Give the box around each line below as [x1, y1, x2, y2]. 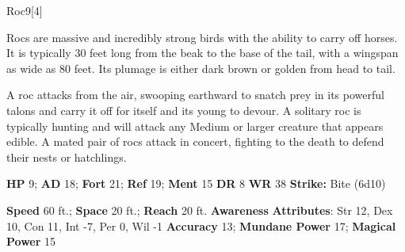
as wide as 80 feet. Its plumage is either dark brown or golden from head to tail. [6, 59, 395, 76]
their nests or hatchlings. [6, 148, 127, 165]
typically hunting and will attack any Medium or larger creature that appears [6, 117, 384, 134]
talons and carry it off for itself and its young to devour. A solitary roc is [6, 101, 361, 118]
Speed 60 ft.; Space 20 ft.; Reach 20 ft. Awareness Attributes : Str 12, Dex [6, 201, 393, 218]
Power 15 [6, 233, 56, 250]
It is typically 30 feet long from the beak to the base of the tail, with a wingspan [6, 44, 399, 61]
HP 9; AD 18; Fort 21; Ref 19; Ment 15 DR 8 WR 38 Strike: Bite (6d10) [6, 175, 386, 192]
